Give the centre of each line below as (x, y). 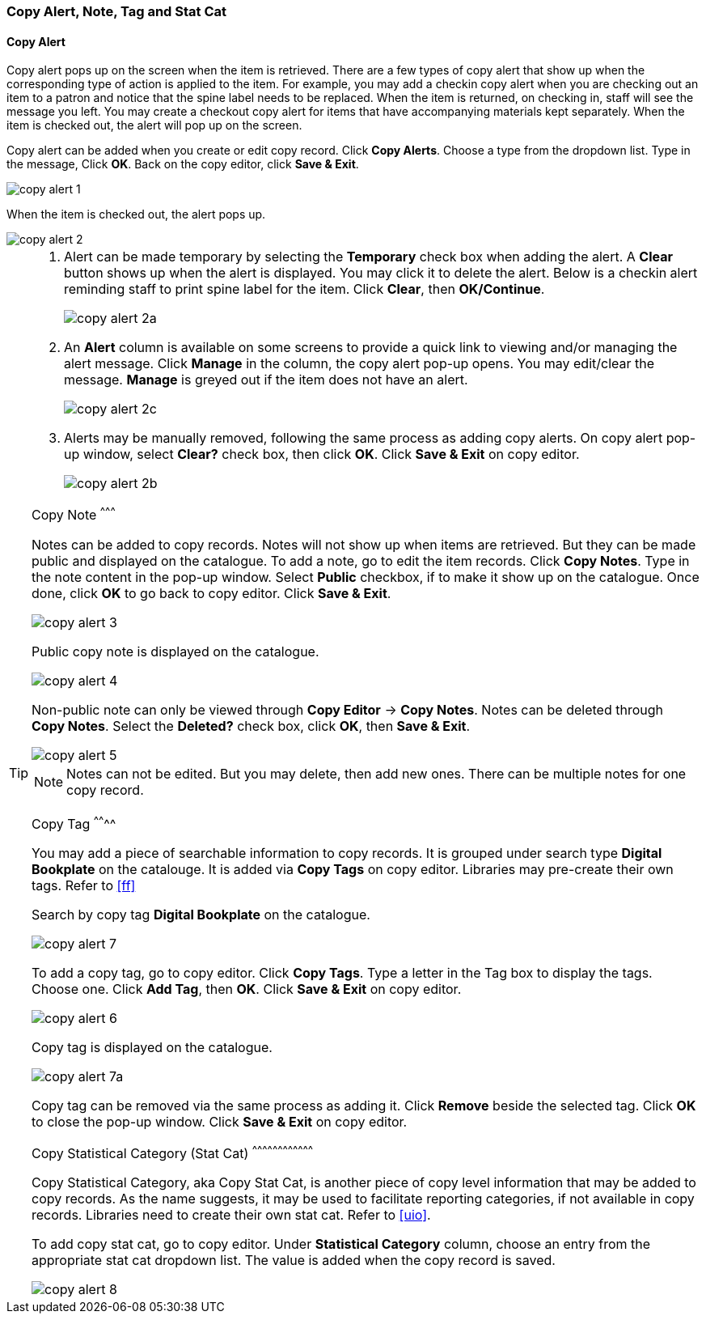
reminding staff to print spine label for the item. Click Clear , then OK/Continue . (304, 289)
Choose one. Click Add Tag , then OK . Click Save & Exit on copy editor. (247, 989)
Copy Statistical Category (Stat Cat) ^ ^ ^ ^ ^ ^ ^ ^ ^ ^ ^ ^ (173, 1152)
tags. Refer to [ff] (84, 885)
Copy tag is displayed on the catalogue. (152, 1047)
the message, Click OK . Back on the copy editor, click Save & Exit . (183, 164)
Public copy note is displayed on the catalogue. (175, 651)
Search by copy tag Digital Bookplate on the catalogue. (201, 914)
